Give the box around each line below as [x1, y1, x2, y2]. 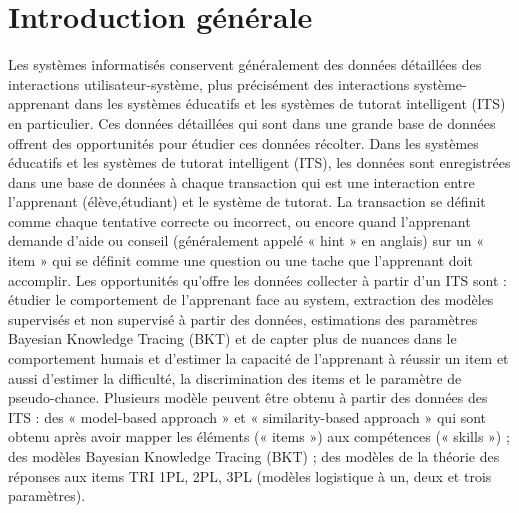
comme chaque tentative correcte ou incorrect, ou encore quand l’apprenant [8, 210, 471, 231]
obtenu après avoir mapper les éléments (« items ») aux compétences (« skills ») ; [8, 426, 510, 447]
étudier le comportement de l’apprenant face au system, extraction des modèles [8, 289, 494, 310]
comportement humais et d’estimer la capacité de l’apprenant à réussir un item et [8, 348, 509, 369]
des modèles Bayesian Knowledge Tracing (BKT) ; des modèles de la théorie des [8, 446, 500, 466]
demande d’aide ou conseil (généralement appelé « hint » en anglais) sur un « [8, 230, 484, 251]
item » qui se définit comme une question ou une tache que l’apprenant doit [8, 250, 473, 271]
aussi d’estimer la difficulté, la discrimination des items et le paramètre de [8, 367, 462, 388]
